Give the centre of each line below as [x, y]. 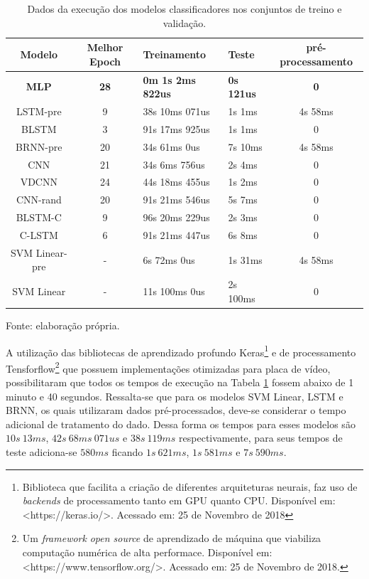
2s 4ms [243, 164]
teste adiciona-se [42, 452]
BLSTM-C [39, 217]
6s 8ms [243, 234]
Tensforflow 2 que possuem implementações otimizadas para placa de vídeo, [168, 367]
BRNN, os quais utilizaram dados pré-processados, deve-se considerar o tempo [176, 410]
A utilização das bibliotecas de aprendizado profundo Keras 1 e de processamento [181, 351]
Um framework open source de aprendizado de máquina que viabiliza [172, 538]
